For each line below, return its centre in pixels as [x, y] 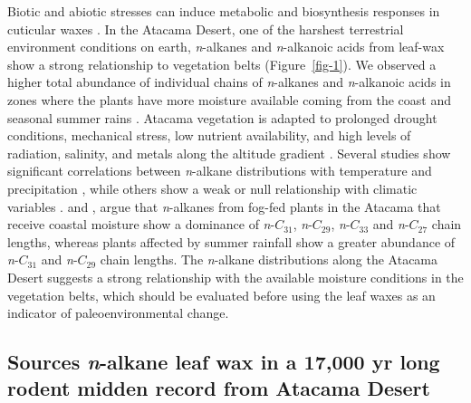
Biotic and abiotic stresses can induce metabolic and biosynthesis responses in [224, 11]
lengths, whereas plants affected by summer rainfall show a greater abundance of [231, 241]
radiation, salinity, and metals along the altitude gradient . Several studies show [229, 153]
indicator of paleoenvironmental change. [118, 313]
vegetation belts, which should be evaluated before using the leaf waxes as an [221, 295]
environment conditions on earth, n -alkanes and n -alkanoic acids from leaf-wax [226, 47]
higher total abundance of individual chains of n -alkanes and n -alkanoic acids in [229, 82]
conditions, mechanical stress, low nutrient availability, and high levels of [209, 135]
